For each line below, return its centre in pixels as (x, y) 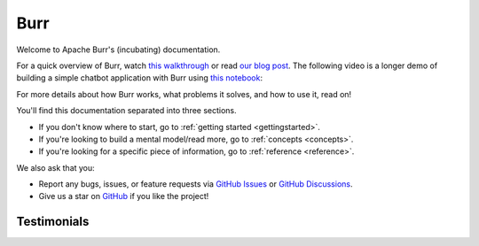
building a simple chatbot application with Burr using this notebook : (140, 78)
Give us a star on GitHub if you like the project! (124, 196)
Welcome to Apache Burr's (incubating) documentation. (118, 50)
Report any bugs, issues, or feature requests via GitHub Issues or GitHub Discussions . (196, 184)
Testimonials (53, 222)
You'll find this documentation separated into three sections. (126, 111)
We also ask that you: (55, 167)
